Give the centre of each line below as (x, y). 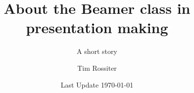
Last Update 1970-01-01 (97, 84)
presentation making (97, 27)
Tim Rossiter (97, 68)
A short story (97, 51)
